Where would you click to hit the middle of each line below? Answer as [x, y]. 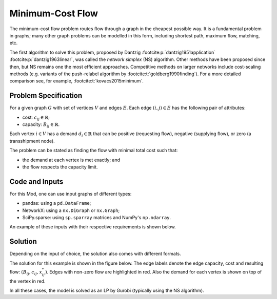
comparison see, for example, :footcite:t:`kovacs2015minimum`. [76, 81]
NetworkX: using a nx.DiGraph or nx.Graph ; [71, 210]
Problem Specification [46, 95]
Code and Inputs [36, 181]
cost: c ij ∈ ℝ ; [36, 118]
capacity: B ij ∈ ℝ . [41, 125]
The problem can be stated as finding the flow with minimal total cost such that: [94, 151]
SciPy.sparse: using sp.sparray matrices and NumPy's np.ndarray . [97, 217]
